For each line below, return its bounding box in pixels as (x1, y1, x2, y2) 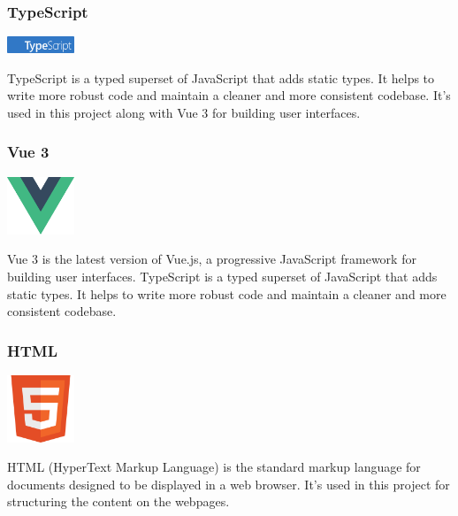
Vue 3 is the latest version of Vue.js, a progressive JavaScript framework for (7, 250, 416, 268)
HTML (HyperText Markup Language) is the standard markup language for (7, 458, 421, 476)
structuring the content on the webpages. (7, 492, 230, 511)
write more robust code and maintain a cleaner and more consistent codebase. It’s (7, 86, 451, 104)
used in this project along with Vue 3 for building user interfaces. (7, 103, 361, 121)
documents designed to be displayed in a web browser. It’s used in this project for (7, 474, 450, 493)
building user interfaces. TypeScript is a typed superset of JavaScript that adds (7, 267, 438, 286)
